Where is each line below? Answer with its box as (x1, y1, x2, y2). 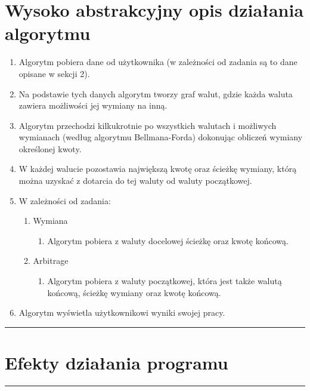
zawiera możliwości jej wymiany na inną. (18, 99, 168, 112)
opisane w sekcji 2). (18, 67, 90, 79)
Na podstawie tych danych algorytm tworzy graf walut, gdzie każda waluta (18, 87, 293, 100)
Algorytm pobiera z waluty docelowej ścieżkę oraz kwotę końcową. (47, 234, 289, 247)
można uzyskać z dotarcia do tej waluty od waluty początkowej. (18, 174, 252, 187)
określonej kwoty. (18, 142, 82, 155)
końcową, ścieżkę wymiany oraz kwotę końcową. (47, 286, 221, 298)
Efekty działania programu (5, 350, 228, 374)
